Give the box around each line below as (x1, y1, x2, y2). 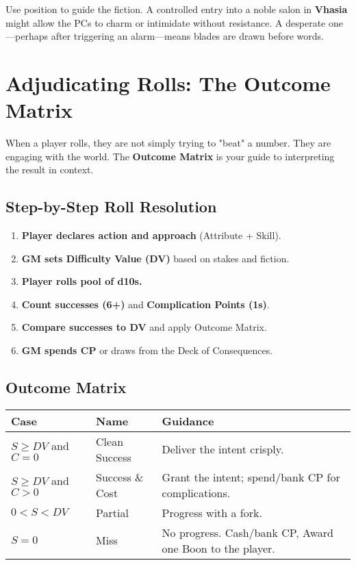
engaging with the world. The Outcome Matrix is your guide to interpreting (5, 149, 335, 163)
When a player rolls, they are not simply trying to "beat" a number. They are (5, 136, 331, 150)
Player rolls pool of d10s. (21, 274, 142, 288)
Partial (96, 504, 129, 520)
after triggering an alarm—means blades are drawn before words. (51, 29, 325, 43)
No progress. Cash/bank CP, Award (162, 524, 334, 540)
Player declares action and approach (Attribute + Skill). (21, 228, 281, 242)
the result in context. (5, 162, 94, 177)
